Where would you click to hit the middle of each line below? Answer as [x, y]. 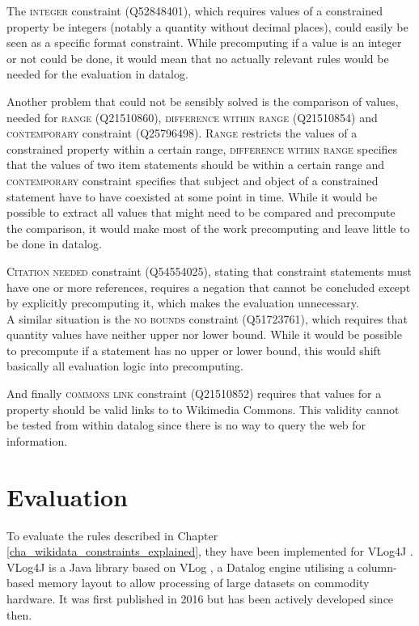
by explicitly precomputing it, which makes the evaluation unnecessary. [183, 303]
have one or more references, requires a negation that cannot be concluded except [209, 287]
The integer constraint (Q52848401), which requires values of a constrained [195, 11]
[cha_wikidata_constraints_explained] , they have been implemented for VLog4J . [210, 551]
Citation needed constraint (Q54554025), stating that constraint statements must [209, 271]
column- [377, 567]
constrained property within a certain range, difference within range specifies [202, 148]
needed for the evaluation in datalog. [97, 74]
